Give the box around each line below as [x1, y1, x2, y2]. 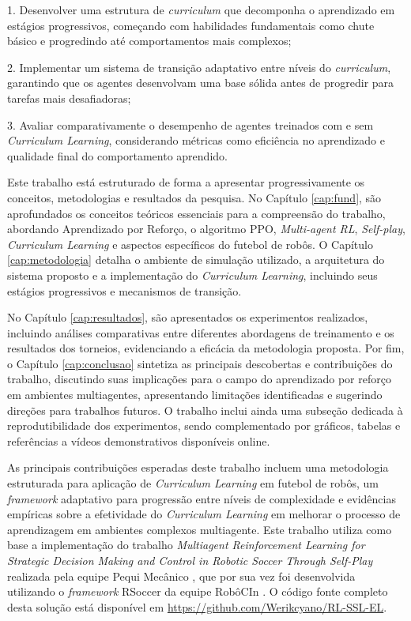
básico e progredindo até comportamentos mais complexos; [7, 32, 292, 49]
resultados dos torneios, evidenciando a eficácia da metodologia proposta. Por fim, [7, 340, 405, 356]
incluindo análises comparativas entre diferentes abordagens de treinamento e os [7, 324, 394, 341]
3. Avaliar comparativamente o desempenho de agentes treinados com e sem [7, 116, 374, 133]
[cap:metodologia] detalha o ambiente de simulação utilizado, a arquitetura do [7, 251, 385, 268]
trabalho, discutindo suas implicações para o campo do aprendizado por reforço [7, 371, 391, 387]
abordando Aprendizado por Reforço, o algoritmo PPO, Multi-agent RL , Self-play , [7, 220, 405, 237]
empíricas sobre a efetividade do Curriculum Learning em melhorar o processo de [7, 506, 401, 522]
